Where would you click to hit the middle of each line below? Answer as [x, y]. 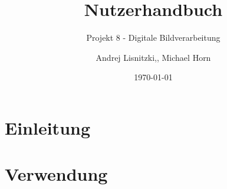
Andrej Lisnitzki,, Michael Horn [153, 57]
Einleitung [48, 127]
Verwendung [56, 174]
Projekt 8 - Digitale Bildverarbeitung [153, 38]
